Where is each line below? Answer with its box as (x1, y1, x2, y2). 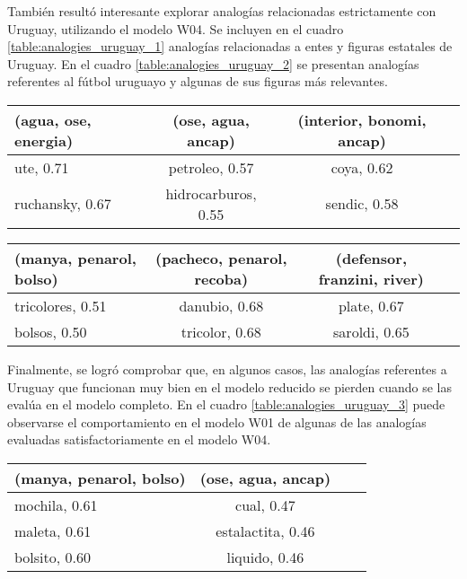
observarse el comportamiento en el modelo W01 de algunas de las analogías (7, 412, 427, 431)
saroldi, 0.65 (333, 320, 410, 342)
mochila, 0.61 (14, 494, 98, 515)
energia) (14, 129, 74, 151)
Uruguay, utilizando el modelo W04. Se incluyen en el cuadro (7, 19, 344, 38)
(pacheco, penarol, (154, 247, 287, 268)
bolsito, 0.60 (14, 546, 91, 567)
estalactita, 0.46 (216, 520, 315, 541)
